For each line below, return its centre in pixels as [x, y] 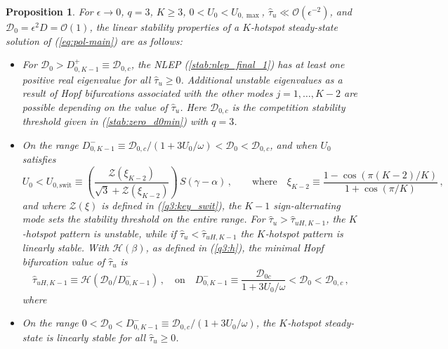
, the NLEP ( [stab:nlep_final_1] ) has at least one [238, 64]
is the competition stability [289, 106]
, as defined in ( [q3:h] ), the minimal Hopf [235, 248]
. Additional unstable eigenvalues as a [262, 79]
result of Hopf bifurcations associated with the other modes [147, 93]
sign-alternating [307, 205]
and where [44, 205]
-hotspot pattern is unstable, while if [99, 233]
